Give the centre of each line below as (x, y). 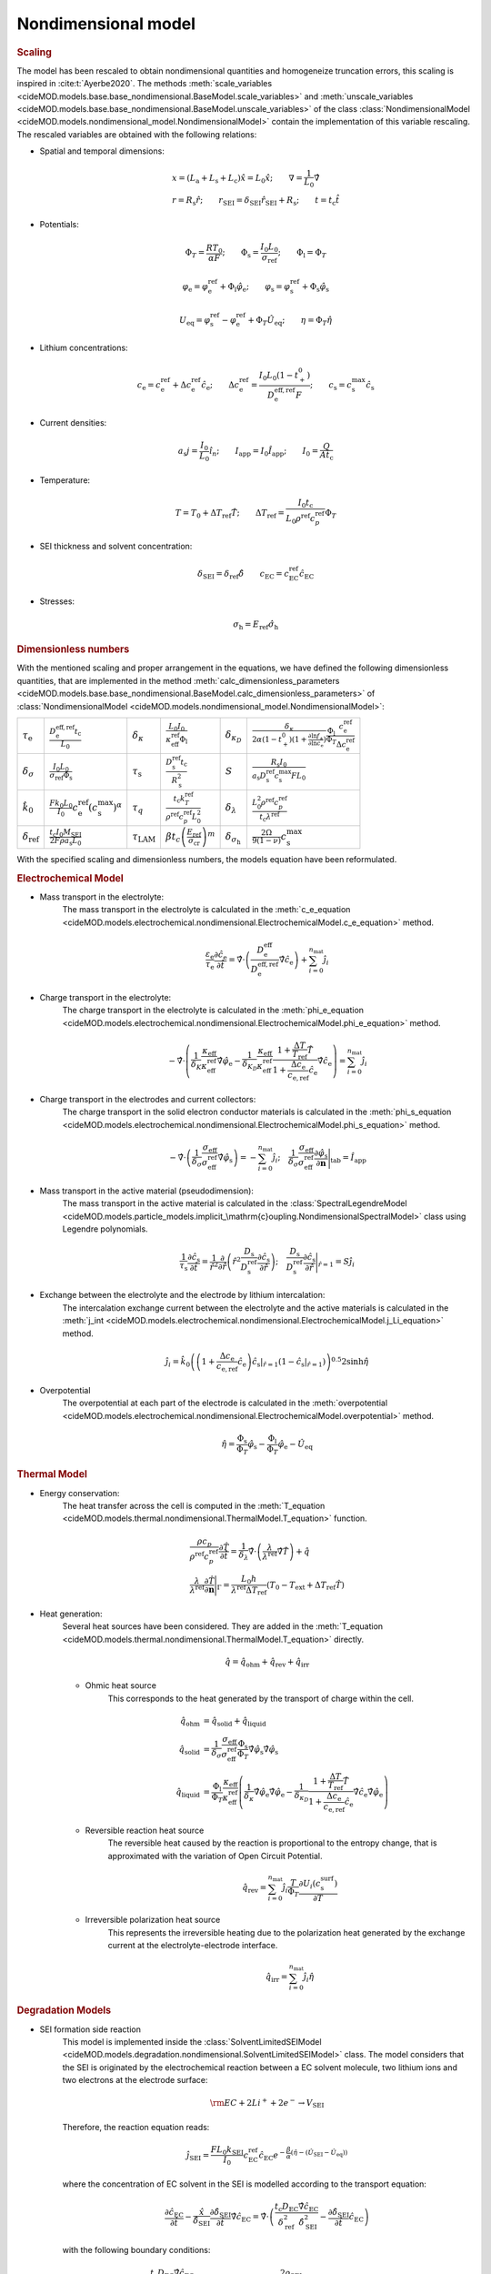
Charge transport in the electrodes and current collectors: (148, 1099)
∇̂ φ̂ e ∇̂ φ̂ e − (273, 1793)
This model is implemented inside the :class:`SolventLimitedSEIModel (192, 2041)
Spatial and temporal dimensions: (102, 151)
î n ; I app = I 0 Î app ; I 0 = (264, 452)
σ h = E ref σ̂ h (256, 625)
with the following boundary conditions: (136, 2250)
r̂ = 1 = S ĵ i (336, 1263)
